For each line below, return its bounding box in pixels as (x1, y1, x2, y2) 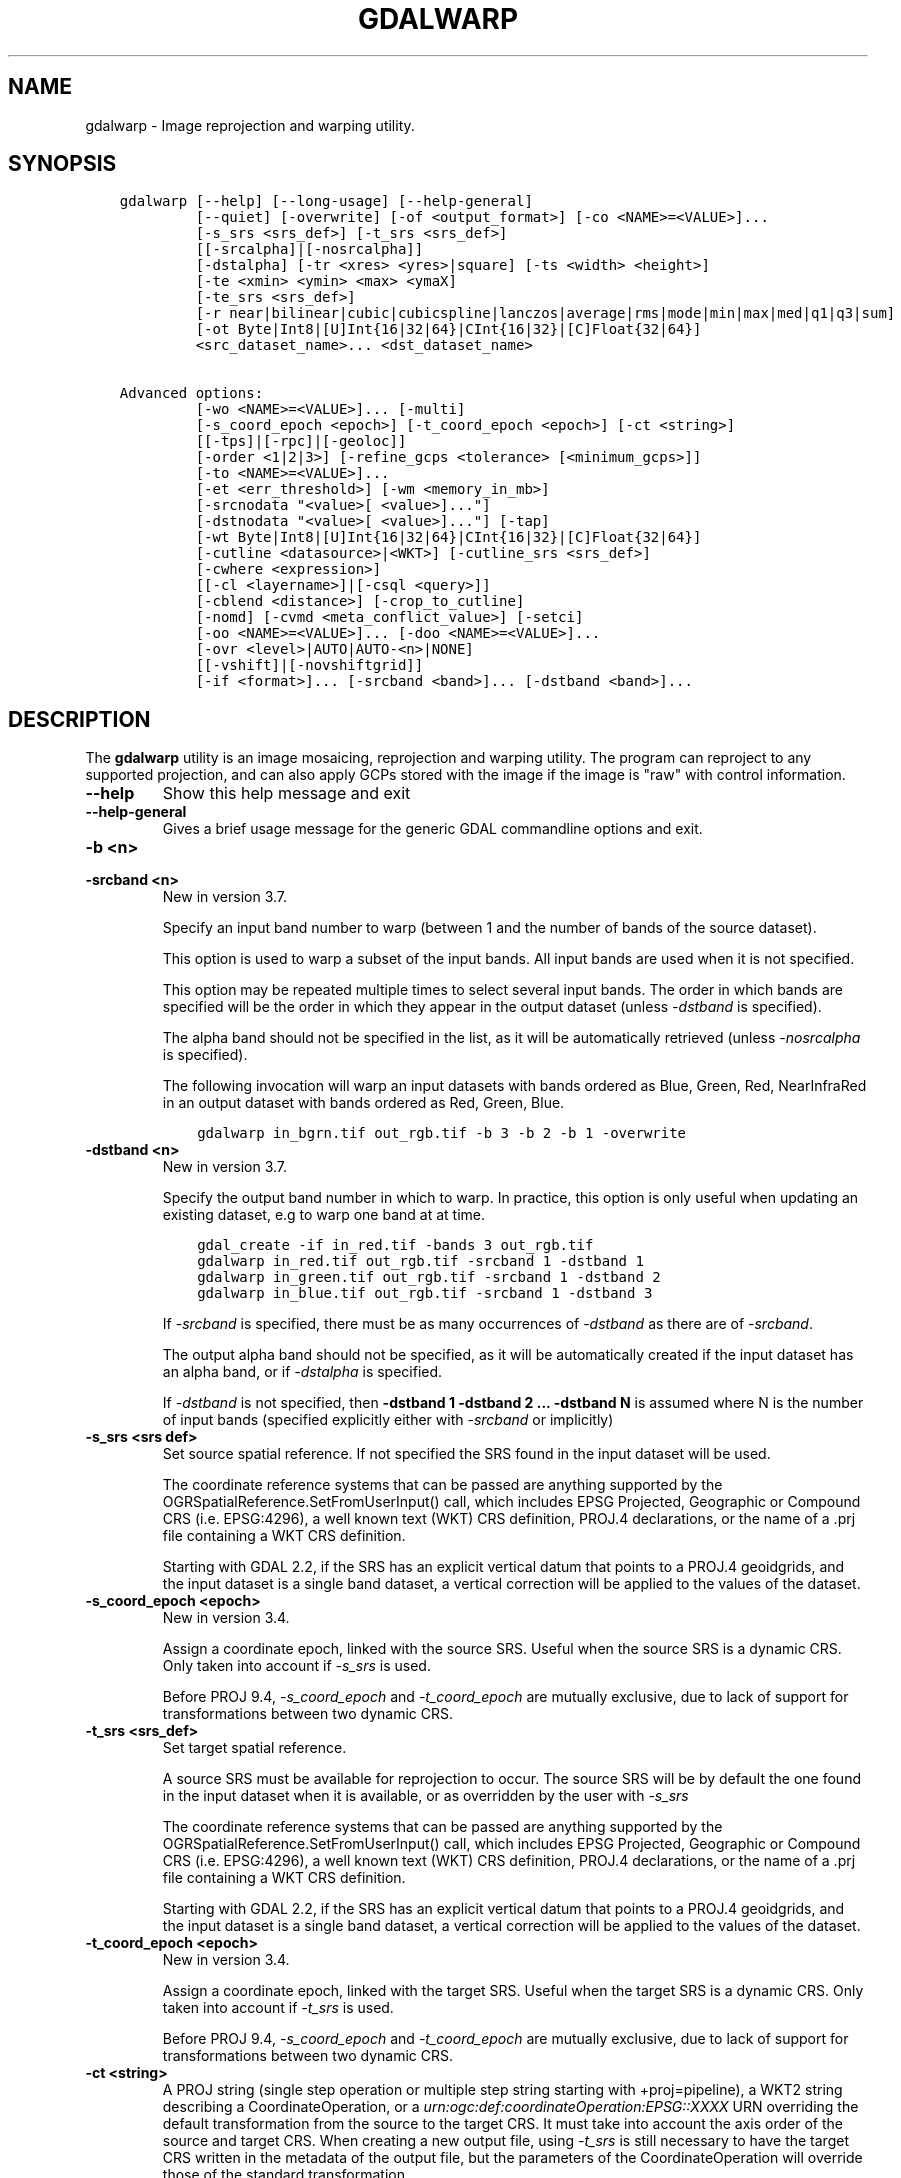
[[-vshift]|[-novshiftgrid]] (195, 657, 424, 674)
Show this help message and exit (162, 783, 411, 804)
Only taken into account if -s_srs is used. (162, 1657, 431, 1675)
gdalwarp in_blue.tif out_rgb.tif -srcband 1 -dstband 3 (197, 1285, 653, 1302)
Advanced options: (119, 385, 264, 402)
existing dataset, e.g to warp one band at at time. (162, 1206, 485, 1224)
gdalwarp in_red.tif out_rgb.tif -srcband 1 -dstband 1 (197, 1253, 644, 1270)
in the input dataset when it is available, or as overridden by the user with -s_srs (162, 1787, 689, 1805)
